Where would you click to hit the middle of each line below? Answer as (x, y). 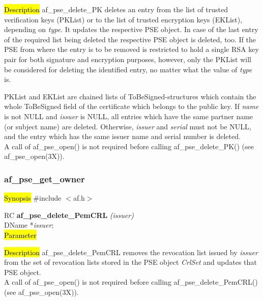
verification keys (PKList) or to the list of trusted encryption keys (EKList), (123, 19)
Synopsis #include (33, 198)
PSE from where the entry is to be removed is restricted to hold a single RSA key (131, 49)
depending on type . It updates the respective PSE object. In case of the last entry (131, 29)
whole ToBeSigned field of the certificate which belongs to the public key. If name (131, 106)
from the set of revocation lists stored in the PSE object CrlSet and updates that (130, 262)
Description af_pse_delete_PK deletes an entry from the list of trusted (116, 9)
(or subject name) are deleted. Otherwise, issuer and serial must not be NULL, (128, 126)
